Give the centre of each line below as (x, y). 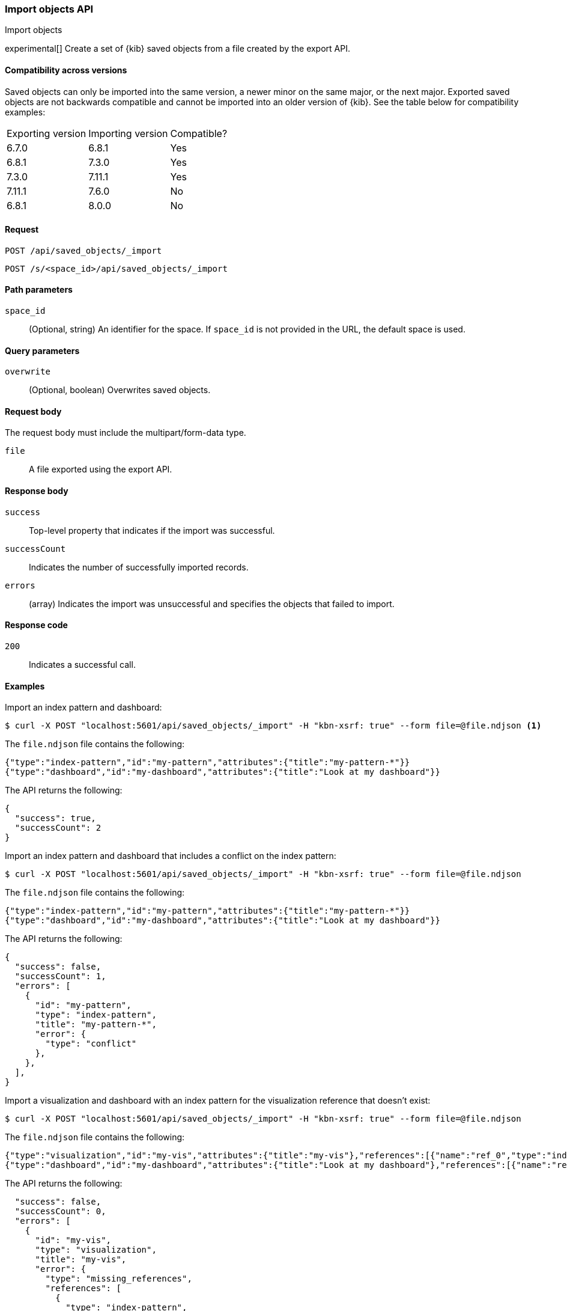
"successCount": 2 (58, 828)
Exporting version (47, 133)
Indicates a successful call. (82, 664)
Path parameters (39, 290)
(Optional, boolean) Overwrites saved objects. (120, 390)
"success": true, (55, 818)
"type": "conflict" (91, 1044)
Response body (37, 491)
